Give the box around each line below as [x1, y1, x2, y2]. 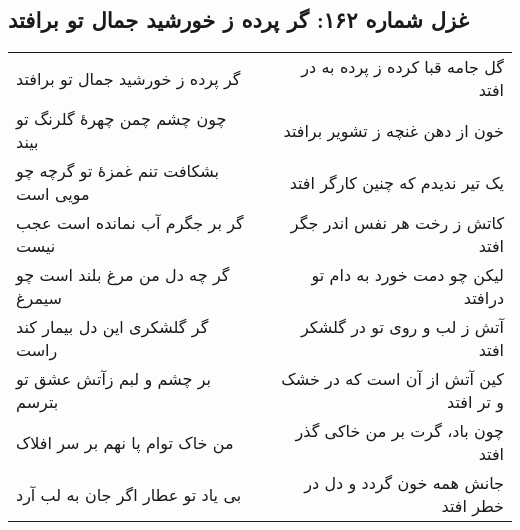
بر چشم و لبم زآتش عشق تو [16, 367, 212, 391]
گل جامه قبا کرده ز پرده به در [301, 55, 504, 79]
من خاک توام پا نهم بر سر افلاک [16, 430, 234, 454]
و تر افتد [447, 390, 504, 414]
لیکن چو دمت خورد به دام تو [311, 263, 504, 287]
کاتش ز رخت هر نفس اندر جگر [290, 211, 504, 235]
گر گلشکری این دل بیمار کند [16, 315, 209, 339]
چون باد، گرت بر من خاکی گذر [295, 419, 504, 443]
